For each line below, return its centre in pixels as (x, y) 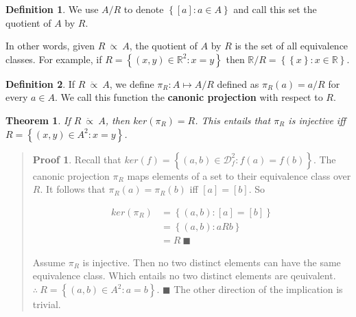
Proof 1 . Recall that (77, 159)
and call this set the (275, 9)
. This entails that (233, 120)
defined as (238, 83)
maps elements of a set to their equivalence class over (239, 175)
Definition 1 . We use (52, 9)
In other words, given (50, 46)
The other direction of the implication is (258, 289)
